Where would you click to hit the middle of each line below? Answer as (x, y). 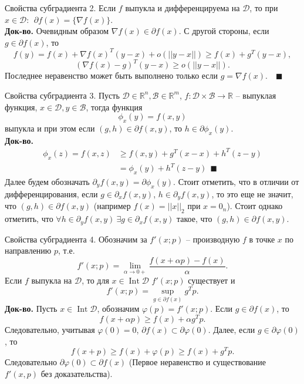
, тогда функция (114, 107)
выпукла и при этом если (50, 128)
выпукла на (52, 280)
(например (112, 206)
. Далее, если (232, 329)
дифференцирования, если (51, 193)
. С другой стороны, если (224, 31)
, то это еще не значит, (252, 193)
